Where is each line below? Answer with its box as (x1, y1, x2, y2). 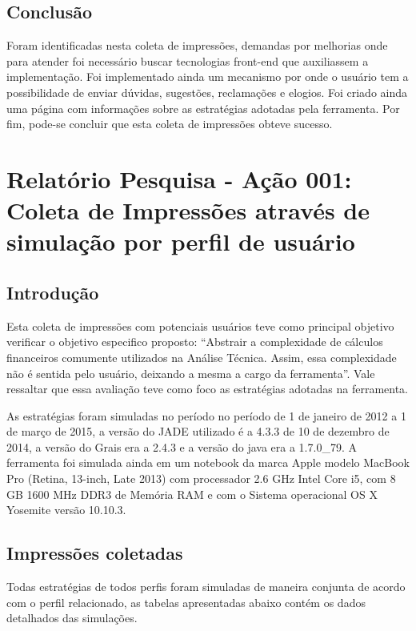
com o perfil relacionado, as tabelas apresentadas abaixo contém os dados (6, 593, 366, 610)
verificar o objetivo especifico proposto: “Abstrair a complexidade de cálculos (6, 333, 383, 350)
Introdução (6, 279, 99, 304)
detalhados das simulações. (6, 609, 138, 626)
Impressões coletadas (6, 541, 183, 565)
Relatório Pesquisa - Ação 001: (6, 162, 352, 195)
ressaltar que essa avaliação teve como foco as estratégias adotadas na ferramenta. (6, 380, 408, 397)
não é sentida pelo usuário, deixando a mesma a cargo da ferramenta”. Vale (6, 364, 375, 381)
